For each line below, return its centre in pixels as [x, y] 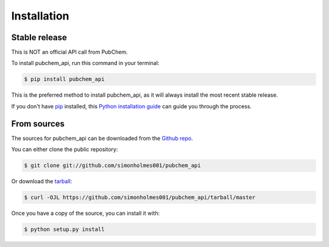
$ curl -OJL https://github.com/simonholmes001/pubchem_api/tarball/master [140, 197]
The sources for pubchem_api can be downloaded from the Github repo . [102, 138]
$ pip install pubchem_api [64, 79]
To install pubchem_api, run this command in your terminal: [85, 63]
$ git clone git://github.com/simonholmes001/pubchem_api [112, 165]
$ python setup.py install [64, 229]
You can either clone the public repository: [65, 150]
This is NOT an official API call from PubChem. [69, 52]
